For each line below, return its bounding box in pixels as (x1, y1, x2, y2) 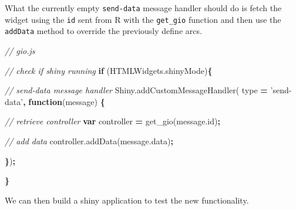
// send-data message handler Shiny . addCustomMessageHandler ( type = (5, 84, 268, 96)
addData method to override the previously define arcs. (5, 25, 202, 37)
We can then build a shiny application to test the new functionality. (5, 194, 249, 206)
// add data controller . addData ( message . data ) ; (5, 134, 173, 147)
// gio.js (5, 44, 35, 56)
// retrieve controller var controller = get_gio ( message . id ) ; (5, 115, 220, 127)
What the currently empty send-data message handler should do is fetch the (5, 2, 282, 13)
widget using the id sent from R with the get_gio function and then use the (5, 13, 281, 25)
